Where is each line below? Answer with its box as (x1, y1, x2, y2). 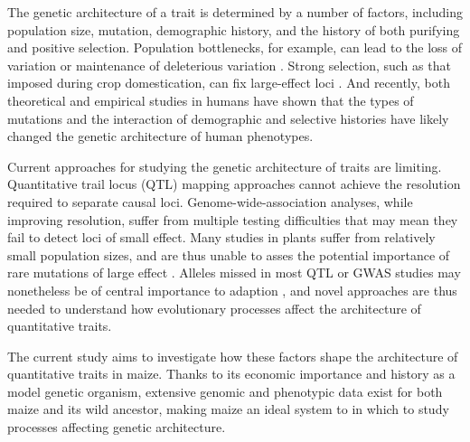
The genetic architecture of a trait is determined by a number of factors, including (7, 3, 463, 21)
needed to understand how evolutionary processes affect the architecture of (7, 298, 421, 317)
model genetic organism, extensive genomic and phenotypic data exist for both (7, 381, 443, 400)
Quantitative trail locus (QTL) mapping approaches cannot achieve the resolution (7, 174, 461, 193)
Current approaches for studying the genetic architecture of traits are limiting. (7, 156, 442, 175)
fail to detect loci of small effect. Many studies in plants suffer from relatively (7, 228, 436, 247)
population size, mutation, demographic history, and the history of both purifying (7, 20, 460, 39)
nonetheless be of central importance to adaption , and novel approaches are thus (7, 280, 457, 299)
